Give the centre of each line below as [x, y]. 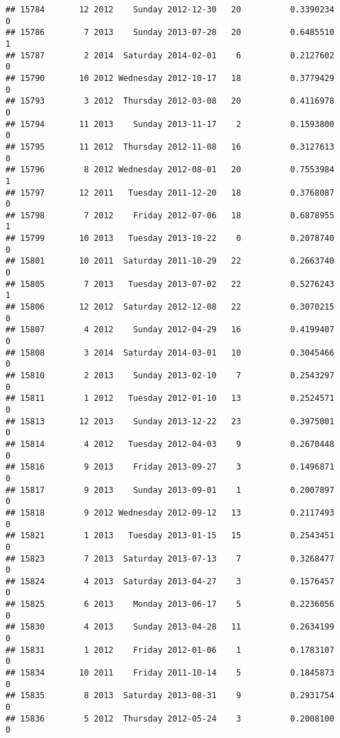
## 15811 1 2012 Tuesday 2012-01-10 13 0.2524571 [170, 399]
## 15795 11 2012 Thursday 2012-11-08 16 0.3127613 [170, 147]
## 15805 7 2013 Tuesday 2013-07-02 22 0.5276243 [170, 284]
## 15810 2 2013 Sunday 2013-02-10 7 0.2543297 [170, 376]
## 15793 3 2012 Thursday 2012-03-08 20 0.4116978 [170, 101]
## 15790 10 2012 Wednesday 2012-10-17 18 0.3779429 [170, 78]
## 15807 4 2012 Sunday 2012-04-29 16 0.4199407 [170, 330]
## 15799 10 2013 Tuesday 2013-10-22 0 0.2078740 [170, 239]
